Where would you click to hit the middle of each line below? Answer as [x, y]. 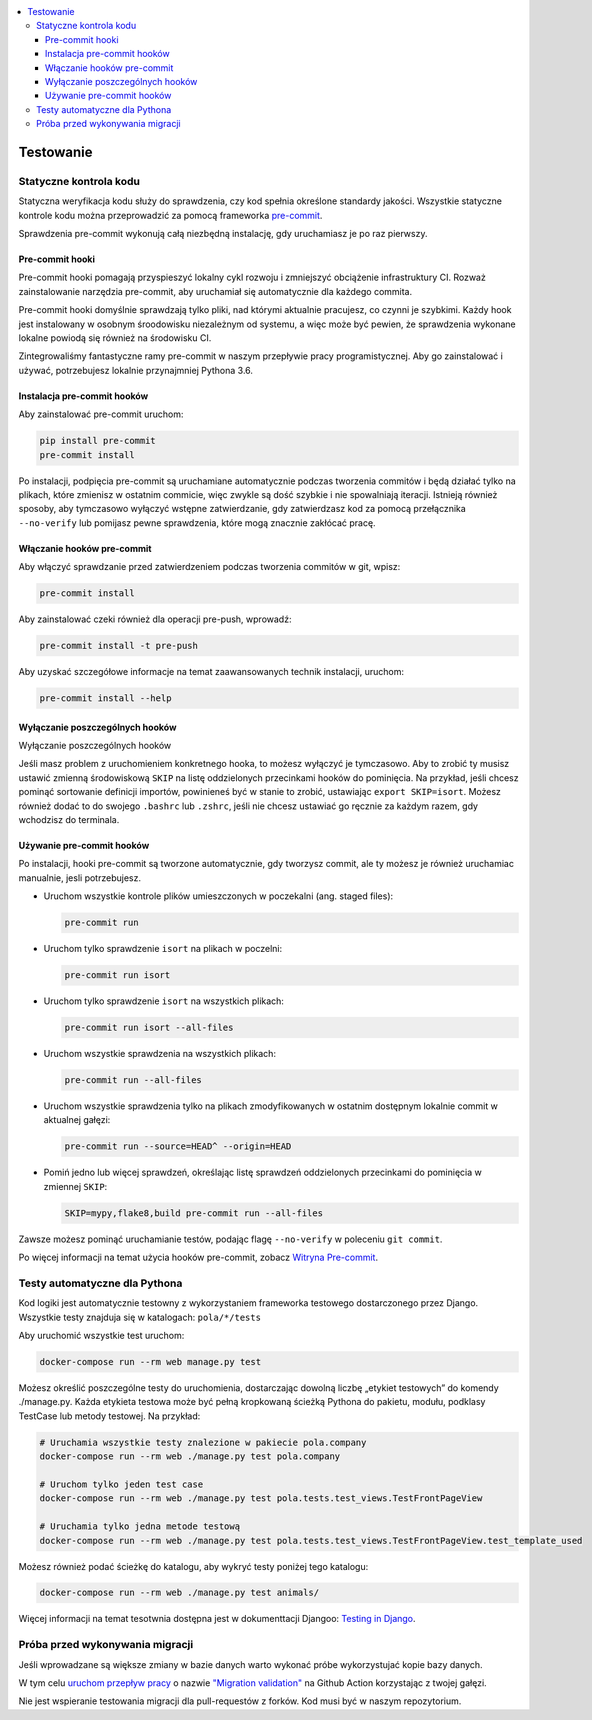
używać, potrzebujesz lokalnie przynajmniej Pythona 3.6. [136, 370]
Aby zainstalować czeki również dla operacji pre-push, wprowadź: [155, 619]
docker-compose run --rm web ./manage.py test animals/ [179, 1593]
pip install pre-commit [98, 441]
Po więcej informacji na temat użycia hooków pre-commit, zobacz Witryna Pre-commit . [198, 1257]
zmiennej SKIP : [75, 1186]
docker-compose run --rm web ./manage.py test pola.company [190, 1456]
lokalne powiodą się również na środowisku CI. [115, 338]
